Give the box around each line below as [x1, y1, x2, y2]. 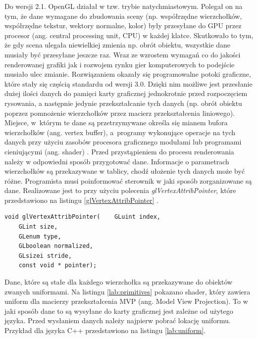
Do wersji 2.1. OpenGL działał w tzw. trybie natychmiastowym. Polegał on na [4, 1, 243, 11]
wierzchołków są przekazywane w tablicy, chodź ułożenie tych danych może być [4, 166, 245, 176]
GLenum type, [18, 233, 61, 240]
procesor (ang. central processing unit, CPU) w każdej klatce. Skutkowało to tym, [4, 30, 254, 40]
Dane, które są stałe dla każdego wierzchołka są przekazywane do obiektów [4, 277, 233, 287]
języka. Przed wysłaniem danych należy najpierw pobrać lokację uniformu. [4, 315, 231, 326]
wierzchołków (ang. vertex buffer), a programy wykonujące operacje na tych [4, 127, 236, 137]
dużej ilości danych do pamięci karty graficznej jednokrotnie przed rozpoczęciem [4, 88, 248, 98]
